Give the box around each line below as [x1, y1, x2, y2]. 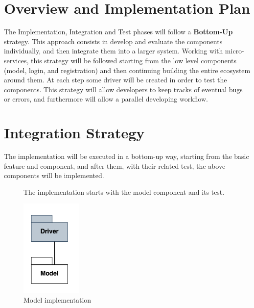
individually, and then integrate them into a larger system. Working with [4, 46, 223, 56]
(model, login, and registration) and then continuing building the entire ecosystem [4, 65, 251, 75]
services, [4, 55, 29, 65]
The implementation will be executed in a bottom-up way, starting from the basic [4, 151, 249, 161]
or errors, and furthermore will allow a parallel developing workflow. [4, 94, 208, 104]
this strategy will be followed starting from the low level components [31, 55, 237, 65]
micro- [225, 46, 244, 56]
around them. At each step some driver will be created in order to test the [4, 75, 227, 85]
